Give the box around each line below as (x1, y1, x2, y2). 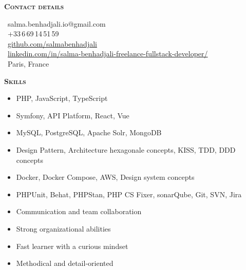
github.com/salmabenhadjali (8, 38, 97, 49)
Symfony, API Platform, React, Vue (16, 110, 129, 120)
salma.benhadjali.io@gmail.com (8, 18, 106, 29)
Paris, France (7, 58, 49, 69)
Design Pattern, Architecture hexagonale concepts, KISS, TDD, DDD (16, 144, 236, 155)
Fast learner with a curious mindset (16, 240, 128, 251)
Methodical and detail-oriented (16, 258, 113, 268)
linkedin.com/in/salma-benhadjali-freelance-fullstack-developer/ (8, 48, 208, 59)
